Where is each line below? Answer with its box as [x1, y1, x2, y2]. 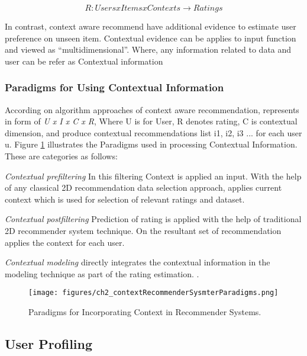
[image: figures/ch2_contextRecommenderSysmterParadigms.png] [28, 288, 279, 297]
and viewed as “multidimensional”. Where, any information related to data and [5, 43, 292, 56]
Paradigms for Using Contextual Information [5, 80, 224, 95]
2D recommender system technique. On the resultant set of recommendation [5, 224, 282, 236]
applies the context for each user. [5, 236, 125, 248]
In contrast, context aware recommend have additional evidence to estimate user [5, 20, 296, 32]
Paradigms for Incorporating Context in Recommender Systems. [28, 305, 261, 317]
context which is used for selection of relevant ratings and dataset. [5, 193, 245, 205]
